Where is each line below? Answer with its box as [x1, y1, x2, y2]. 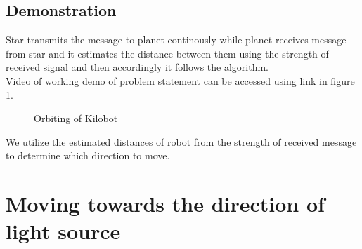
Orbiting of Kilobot [34, 111, 118, 126]
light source [6, 217, 121, 245]
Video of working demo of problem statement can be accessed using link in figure [6, 73, 355, 88]
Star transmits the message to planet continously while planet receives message [6, 32, 347, 47]
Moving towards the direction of [6, 189, 325, 218]
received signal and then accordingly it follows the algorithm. [6, 60, 269, 74]
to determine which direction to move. [6, 148, 170, 163]
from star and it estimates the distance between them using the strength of [6, 46, 329, 60]
